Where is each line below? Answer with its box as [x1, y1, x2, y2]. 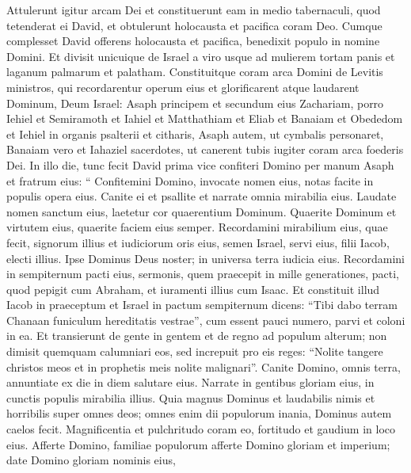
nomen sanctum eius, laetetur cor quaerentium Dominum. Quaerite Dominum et [6, 203, 397, 219]
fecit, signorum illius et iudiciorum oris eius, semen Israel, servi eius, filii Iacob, [6, 234, 390, 250]
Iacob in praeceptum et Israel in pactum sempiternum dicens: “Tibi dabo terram [6, 296, 398, 313]
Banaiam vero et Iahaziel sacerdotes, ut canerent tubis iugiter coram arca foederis [6, 141, 404, 158]
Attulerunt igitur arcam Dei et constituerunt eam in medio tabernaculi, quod [6, 2, 381, 17]
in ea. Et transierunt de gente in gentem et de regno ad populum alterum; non [6, 327, 387, 344]
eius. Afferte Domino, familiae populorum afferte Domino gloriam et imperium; [6, 436, 390, 452]
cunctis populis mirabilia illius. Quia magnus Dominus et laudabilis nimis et [6, 389, 375, 406]
